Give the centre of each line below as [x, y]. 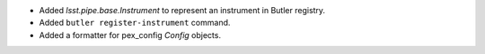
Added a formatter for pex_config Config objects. [130, 35]
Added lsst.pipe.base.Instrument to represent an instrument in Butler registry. [182, 10]
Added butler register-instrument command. [135, 23]
